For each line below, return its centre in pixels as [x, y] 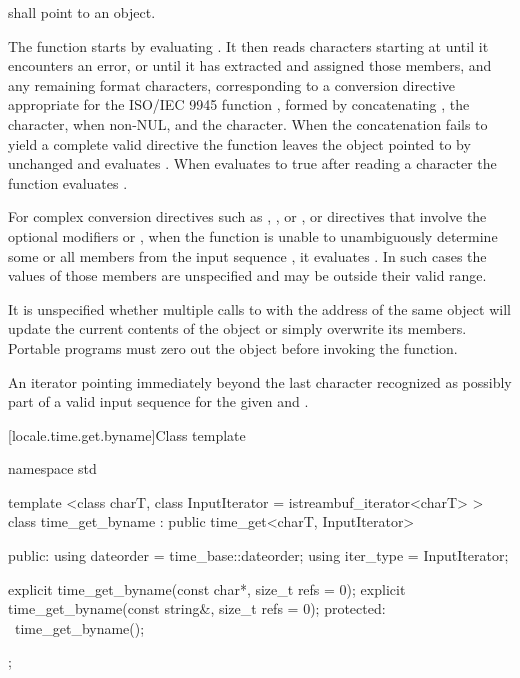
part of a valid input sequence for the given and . [158, 401]
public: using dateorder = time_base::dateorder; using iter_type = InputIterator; [258, 555]
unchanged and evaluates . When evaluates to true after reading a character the [252, 163]
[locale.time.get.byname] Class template [127, 434]
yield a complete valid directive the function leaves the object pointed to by [239, 143]
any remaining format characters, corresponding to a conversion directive [231, 84]
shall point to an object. [82, 12]
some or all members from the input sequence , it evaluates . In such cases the [247, 255]
